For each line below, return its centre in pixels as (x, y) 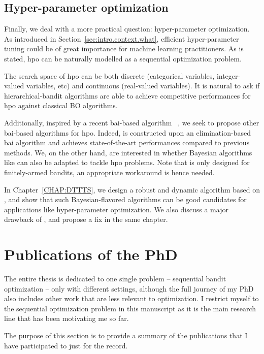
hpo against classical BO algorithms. (61, 105)
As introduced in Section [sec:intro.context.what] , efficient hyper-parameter (122, 38)
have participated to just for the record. (66, 345)
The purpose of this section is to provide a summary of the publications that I (126, 335)
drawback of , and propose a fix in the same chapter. (86, 219)
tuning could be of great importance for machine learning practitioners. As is (124, 49)
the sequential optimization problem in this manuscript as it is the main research (130, 308)
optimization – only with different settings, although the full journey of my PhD (129, 288)
